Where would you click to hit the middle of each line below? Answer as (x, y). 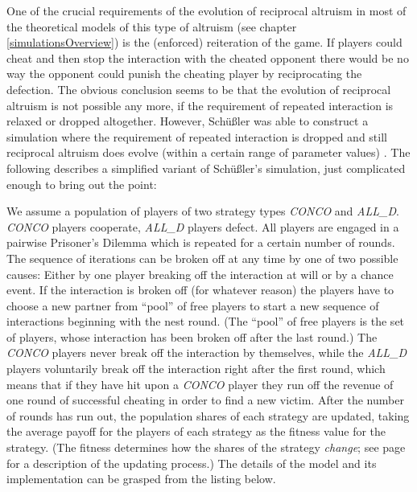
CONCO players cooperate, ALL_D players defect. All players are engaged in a (203, 226)
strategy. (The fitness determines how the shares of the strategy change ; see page (206, 447)
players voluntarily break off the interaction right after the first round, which (196, 369)
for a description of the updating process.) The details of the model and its (192, 463)
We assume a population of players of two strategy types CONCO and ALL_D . (203, 211)
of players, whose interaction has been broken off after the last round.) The (192, 336)
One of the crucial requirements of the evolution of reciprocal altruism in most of (206, 10)
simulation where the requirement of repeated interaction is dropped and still (197, 136)
